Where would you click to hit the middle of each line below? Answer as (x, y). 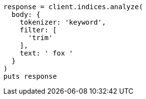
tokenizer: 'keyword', (63, 22)
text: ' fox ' (46, 53)
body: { (26, 14)
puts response (30, 76)
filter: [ (38, 30)
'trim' (40, 38)
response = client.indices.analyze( (73, 7)
